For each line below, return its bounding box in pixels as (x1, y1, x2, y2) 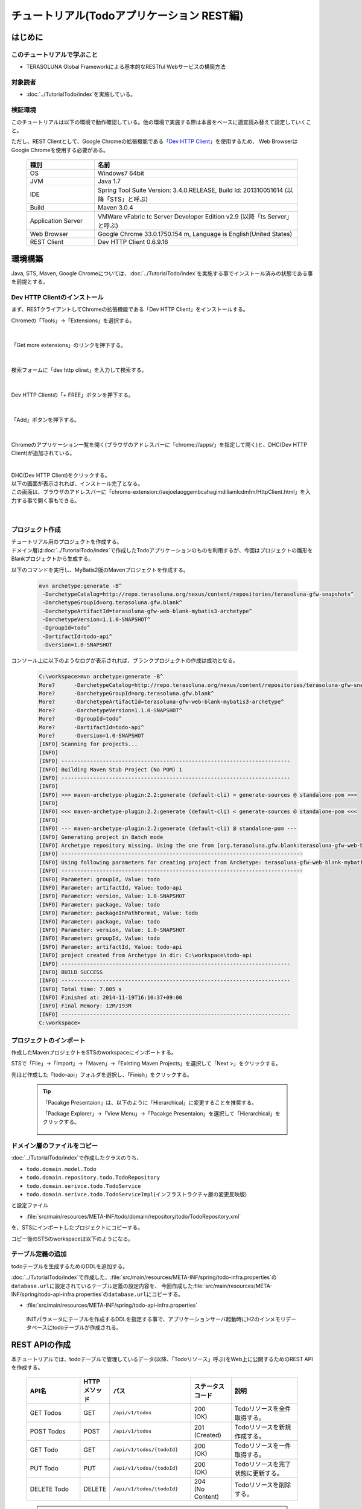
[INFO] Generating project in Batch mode (39, 834, 164, 840)
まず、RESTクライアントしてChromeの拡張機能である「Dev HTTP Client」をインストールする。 (11, 305, 249, 313)
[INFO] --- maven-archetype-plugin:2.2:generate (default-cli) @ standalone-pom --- (39, 825, 297, 832)
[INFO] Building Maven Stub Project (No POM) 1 (39, 766, 182, 773)
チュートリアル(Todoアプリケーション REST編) (11, 9, 244, 22)
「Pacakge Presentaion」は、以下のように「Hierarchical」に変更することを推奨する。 (42, 1099, 258, 1106)
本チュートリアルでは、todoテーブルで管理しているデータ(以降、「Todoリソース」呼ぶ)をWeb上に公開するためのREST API (11, 1355, 313, 1362)
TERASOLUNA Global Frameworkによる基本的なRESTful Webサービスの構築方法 (26, 63, 226, 71)
